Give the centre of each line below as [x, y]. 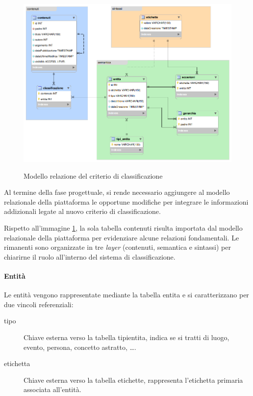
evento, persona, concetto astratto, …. [80, 347]
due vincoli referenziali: [39, 304]
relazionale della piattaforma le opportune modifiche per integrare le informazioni [126, 201]
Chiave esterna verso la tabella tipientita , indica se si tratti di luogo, [126, 337]
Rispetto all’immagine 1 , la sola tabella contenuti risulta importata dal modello [123, 227]
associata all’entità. [52, 389]
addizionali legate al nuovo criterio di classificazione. [82, 211]
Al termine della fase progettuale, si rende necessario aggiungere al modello [117, 192]
